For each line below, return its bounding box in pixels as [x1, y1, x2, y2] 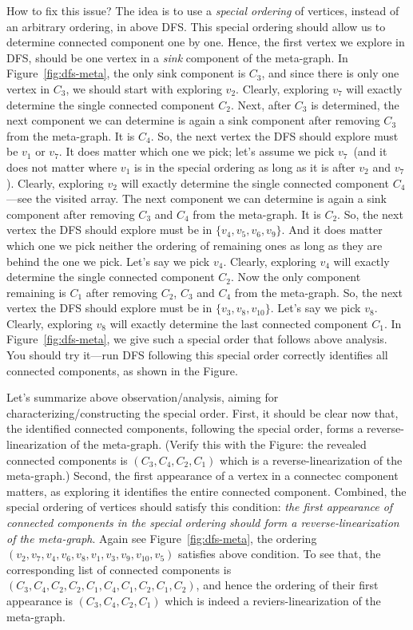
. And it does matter [281, 221, 383, 238]
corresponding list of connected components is [6, 561, 232, 577]
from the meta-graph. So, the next [234, 283, 403, 300]
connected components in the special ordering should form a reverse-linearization [6, 514, 399, 530]
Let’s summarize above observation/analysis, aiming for [6, 389, 279, 406]
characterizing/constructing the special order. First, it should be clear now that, [6, 404, 399, 421]
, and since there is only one [261, 65, 399, 81]
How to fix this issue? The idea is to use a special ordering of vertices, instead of [6, 2, 399, 18]
